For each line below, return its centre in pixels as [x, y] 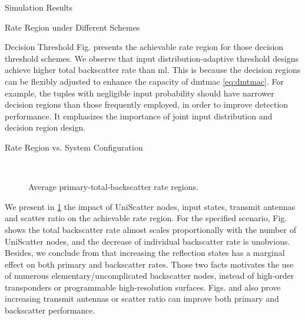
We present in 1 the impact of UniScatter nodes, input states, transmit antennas [150, 206]
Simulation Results [39, 7]
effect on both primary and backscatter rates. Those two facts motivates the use [149, 264]
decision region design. [45, 127]
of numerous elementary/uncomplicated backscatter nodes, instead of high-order [150, 276]
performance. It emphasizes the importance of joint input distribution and [139, 116]
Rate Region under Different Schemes [72, 27]
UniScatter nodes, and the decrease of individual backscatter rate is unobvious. [147, 241]
